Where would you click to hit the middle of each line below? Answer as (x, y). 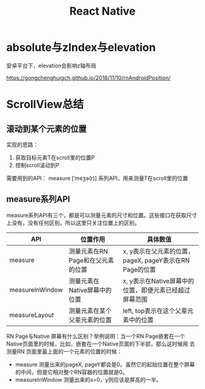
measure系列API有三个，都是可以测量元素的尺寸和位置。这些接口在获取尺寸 (102, 215)
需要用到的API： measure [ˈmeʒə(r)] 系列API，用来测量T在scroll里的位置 (97, 178)
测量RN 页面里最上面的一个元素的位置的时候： (64, 351)
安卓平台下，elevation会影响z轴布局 (51, 65)
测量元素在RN (88, 251)
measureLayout (32, 314)
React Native (103, 11)
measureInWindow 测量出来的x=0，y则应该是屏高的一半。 (88, 379)
